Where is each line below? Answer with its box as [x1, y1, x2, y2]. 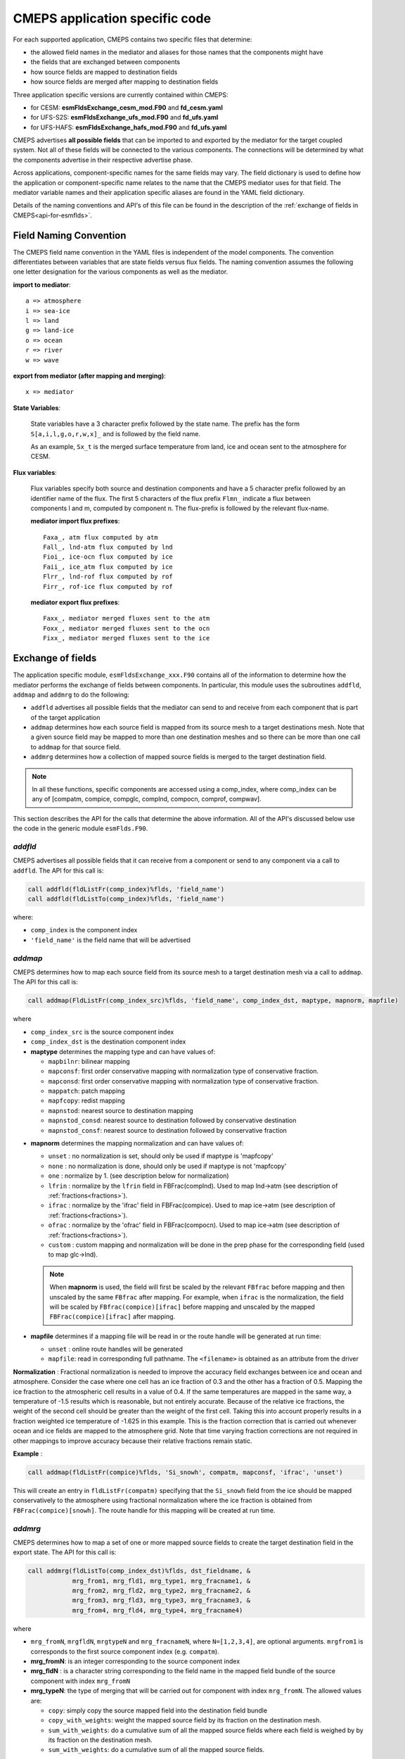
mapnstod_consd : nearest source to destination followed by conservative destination [48, 1116, 297, 1125]
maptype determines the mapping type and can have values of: [30, 1047, 216, 1055]
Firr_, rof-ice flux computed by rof [43, 583, 174, 590]
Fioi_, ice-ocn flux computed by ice [43, 553, 174, 561]
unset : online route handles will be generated [48, 1345, 183, 1354]
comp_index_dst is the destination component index [30, 1038, 186, 1046]
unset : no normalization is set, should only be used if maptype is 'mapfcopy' [48, 1152, 274, 1160]
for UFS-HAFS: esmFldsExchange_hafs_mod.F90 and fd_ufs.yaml [30, 123, 227, 132]
